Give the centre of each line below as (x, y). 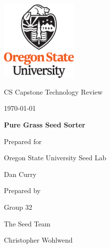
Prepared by (22, 190)
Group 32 (18, 207)
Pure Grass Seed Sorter (45, 124)
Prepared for (23, 141)
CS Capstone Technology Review (53, 91)
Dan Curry (20, 174)
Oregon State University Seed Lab (55, 158)
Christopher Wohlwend (38, 240)
